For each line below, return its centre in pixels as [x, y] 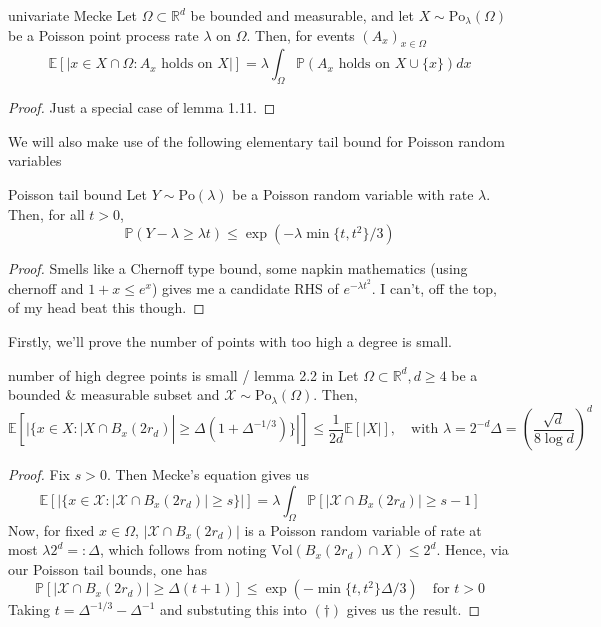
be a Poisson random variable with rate [353, 193]
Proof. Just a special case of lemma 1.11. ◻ [142, 107]
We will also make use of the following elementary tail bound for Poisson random [256, 140]
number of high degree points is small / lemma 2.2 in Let [183, 374]
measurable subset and [150, 394]
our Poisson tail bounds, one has [107, 568]
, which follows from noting [183, 549]
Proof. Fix [39, 474]
